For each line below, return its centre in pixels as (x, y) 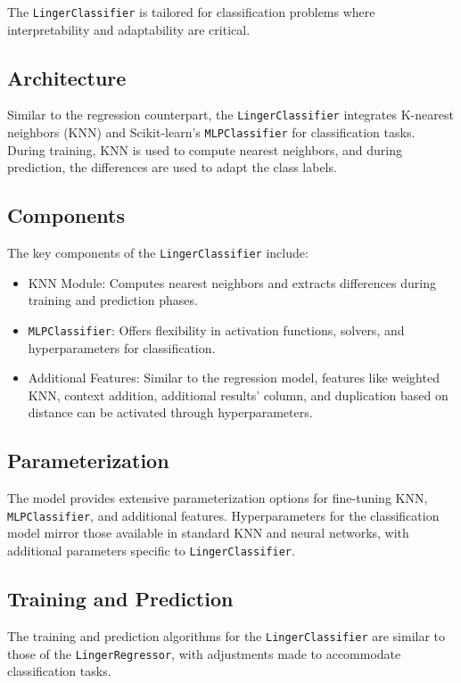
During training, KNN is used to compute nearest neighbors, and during (205, 149)
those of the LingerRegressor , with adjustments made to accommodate (204, 653)
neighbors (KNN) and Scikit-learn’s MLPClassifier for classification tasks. (211, 132)
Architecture (67, 77)
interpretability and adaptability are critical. (129, 29)
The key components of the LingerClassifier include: (158, 253)
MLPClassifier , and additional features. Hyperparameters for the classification (223, 515)
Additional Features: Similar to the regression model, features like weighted (234, 378)
